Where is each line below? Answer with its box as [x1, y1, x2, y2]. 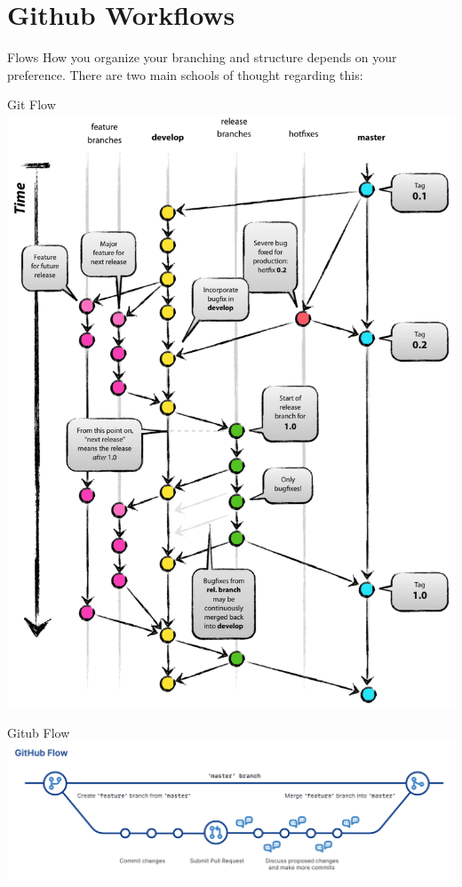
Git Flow [7, 95, 56, 114]
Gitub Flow [7, 723, 70, 742]
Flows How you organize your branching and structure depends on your [7, 48, 397, 67]
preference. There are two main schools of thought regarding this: [7, 65, 363, 84]
